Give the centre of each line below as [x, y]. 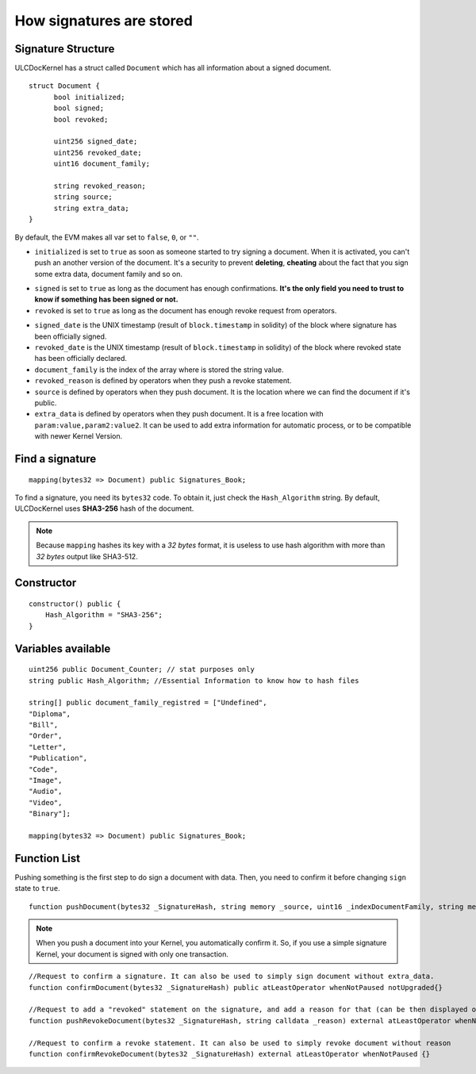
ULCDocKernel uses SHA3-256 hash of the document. [104, 508]
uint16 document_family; [102, 164]
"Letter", [48, 747]
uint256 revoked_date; [98, 152]
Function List [48, 858]
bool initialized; [89, 97]
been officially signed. [71, 336]
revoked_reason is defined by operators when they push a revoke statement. [163, 381]
